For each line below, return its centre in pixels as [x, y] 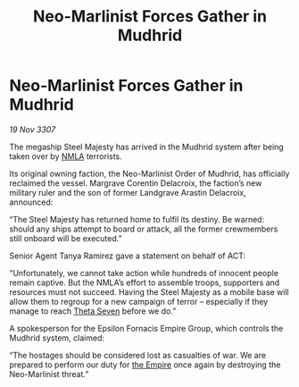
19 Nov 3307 [33, 129]
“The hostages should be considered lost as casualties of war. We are [137, 355]
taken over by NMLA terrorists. [66, 156]
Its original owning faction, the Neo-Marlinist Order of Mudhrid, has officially [149, 173]
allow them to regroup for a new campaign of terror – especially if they [139, 301]
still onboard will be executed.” [66, 238]
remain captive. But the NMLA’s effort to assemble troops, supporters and [145, 282]
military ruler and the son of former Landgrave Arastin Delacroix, [128, 192]
